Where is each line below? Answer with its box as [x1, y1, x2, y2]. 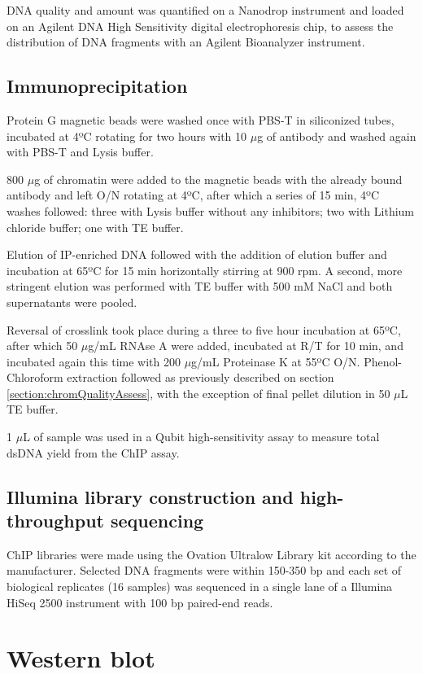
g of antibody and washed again [257, 127, 416, 144]
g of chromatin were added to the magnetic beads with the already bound [34, 170, 403, 187]
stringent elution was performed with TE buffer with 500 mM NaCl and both [7, 278, 393, 295]
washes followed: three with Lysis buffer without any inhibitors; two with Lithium [7, 202, 415, 219]
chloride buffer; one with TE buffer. [7, 218, 184, 235]
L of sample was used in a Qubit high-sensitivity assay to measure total [23, 428, 380, 445]
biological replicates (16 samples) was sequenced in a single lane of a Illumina [7, 578, 393, 595]
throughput [7, 508, 104, 533]
